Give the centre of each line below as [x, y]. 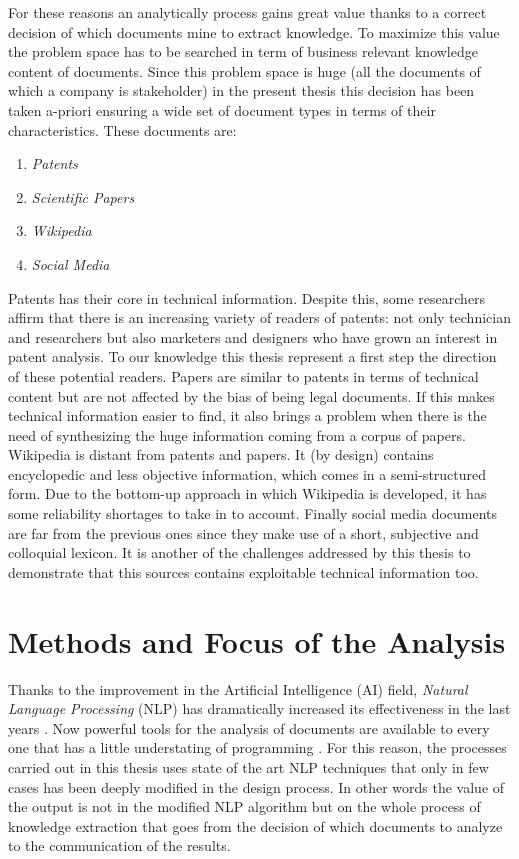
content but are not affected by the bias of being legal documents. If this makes [251, 395]
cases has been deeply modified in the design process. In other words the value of [256, 786]
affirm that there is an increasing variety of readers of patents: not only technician [259, 317]
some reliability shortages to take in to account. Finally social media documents [253, 513]
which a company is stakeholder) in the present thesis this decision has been [241, 90]
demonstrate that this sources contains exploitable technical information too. [243, 571]
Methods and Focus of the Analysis [257, 640]
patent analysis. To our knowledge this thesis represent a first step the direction [252, 356]
